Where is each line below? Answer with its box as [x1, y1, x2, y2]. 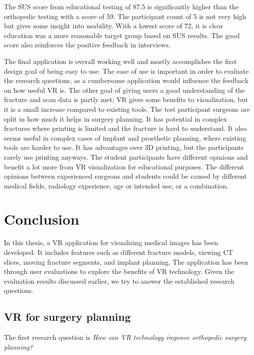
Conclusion [4, 209, 80, 229]
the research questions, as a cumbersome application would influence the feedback [4, 75, 249, 85]
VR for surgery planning [4, 309, 131, 324]
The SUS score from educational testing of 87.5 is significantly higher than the [4, 1, 239, 11]
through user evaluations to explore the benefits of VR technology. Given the [4, 266, 234, 276]
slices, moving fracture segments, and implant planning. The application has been [4, 256, 248, 267]
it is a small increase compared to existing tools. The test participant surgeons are [4, 104, 250, 114]
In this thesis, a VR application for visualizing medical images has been [4, 237, 218, 248]
